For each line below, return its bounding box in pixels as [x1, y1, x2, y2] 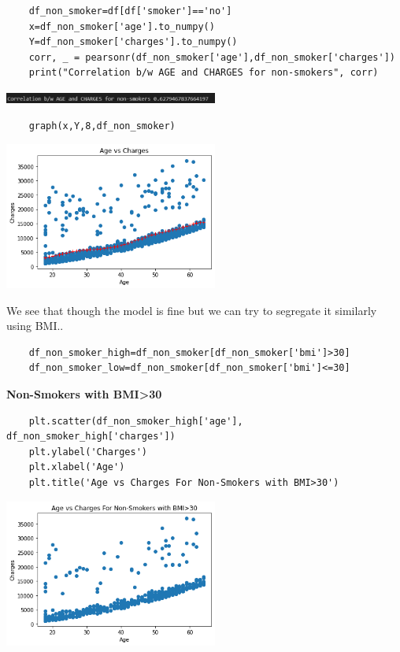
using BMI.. [6, 317, 64, 334]
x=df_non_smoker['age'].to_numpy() [28, 20, 215, 32]
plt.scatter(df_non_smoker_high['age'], [28, 415, 243, 427]
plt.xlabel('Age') [28, 461, 125, 473]
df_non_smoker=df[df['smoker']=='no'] [28, 6, 232, 17]
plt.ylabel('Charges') [28, 446, 147, 458]
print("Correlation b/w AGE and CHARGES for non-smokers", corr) [28, 67, 379, 79]
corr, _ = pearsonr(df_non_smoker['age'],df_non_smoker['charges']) [28, 51, 395, 63]
